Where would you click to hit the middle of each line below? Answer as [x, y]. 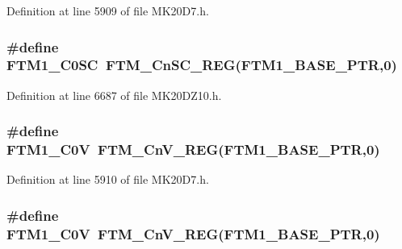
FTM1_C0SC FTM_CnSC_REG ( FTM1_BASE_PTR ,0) [202, 65]
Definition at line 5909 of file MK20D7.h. [108, 10]
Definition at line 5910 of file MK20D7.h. [108, 179]
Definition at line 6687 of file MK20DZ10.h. [114, 95]
